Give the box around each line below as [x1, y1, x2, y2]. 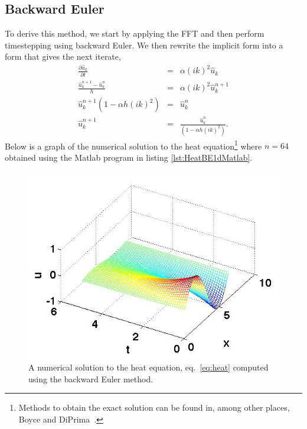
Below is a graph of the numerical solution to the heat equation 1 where [5, 138, 262, 152]
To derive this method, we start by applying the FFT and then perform [5, 27, 264, 40]
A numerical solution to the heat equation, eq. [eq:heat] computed [28, 361, 269, 373]
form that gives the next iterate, [5, 50, 121, 63]
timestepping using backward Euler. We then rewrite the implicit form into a [5, 38, 283, 51]
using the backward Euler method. [28, 372, 153, 385]
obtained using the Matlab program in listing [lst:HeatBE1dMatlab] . [5, 151, 253, 163]
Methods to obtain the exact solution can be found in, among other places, [18, 401, 290, 414]
